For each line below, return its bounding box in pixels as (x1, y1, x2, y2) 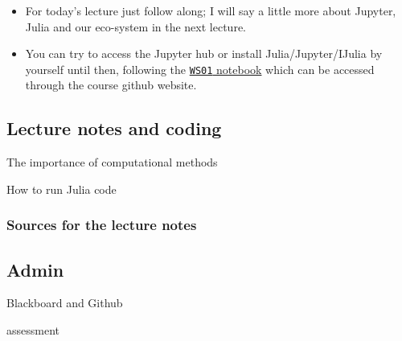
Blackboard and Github (6, 294, 123, 311)
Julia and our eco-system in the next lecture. (25, 18, 246, 35)
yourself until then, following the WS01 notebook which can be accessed (25, 60, 375, 77)
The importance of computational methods (6, 154, 218, 170)
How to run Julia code (6, 180, 117, 197)
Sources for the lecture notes (6, 215, 197, 235)
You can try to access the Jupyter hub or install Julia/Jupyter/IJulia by (25, 45, 383, 62)
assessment (6, 322, 59, 339)
